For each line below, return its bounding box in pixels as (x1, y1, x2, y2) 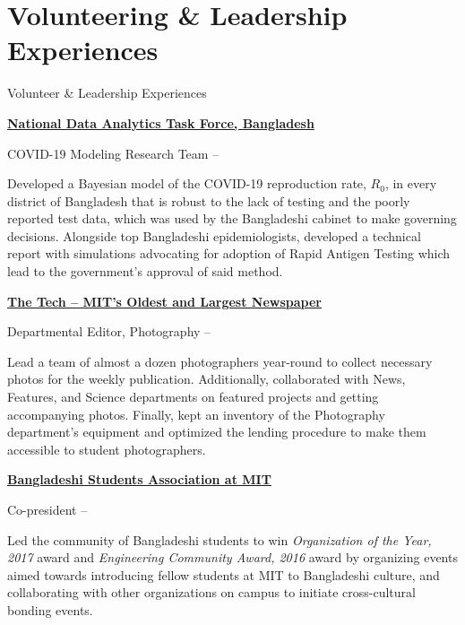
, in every (384, 174, 437, 193)
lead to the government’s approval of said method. (7, 262, 283, 281)
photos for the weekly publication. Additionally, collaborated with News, (7, 369, 406, 388)
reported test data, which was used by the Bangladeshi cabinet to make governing (7, 209, 457, 228)
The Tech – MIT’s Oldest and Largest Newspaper (7, 291, 322, 310)
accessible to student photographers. (7, 439, 206, 458)
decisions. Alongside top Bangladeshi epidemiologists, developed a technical (7, 226, 421, 245)
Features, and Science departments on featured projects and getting (7, 387, 379, 406)
